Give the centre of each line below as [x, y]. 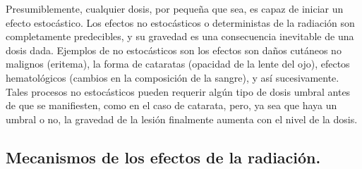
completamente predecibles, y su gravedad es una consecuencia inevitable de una [180, 36]
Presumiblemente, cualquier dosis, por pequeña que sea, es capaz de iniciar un [175, 8]
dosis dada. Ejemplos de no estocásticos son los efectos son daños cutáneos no [174, 50]
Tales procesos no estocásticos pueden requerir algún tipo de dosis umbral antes [178, 91]
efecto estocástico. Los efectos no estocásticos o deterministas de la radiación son [180, 22]
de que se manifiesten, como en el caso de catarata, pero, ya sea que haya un [171, 105]
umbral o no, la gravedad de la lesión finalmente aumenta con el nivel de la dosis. [182, 119]
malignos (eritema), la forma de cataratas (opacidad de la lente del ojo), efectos [178, 64]
